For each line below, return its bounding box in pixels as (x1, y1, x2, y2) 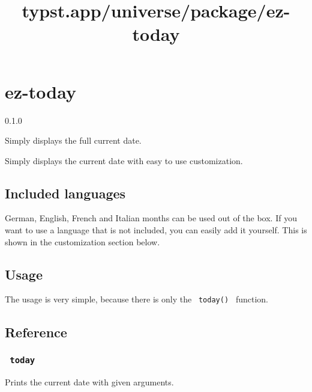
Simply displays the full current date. (5, 134, 142, 147)
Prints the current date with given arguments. (5, 375, 174, 388)
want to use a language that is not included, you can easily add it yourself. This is (5, 224, 307, 236)
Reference (5, 322, 67, 341)
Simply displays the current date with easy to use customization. (5, 154, 243, 167)
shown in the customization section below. (5, 235, 160, 248)
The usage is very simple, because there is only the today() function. (5, 293, 268, 305)
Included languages (5, 183, 126, 202)
